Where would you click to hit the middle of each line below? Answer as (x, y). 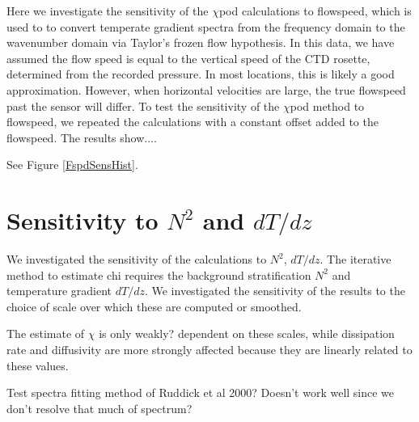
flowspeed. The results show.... (82, 137)
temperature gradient (59, 291)
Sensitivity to (83, 220)
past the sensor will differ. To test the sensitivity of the (143, 105)
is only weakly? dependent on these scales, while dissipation (247, 333)
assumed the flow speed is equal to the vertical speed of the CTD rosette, (188, 58)
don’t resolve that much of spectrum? (99, 408)
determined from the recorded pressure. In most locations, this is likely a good (201, 74)
